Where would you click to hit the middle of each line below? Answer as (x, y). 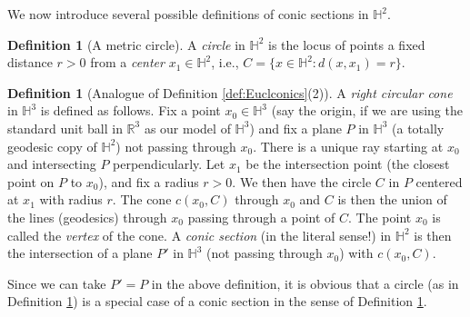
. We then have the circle (302, 181)
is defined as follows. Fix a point (130, 110)
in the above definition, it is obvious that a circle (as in (305, 283)
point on (31, 181)
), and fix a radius (149, 181)
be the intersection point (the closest (348, 164)
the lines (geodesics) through (87, 217)
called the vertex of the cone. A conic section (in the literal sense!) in (200, 235)
